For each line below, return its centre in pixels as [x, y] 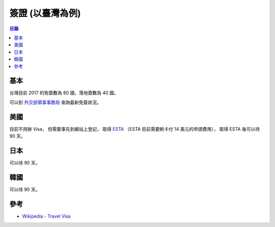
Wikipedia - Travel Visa [46, 216]
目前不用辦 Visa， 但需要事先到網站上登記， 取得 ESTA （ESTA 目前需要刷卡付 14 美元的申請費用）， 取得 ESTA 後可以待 [134, 129]
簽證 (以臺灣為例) [45, 13]
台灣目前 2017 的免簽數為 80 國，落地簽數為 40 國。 [64, 93]
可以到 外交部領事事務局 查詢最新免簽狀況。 [55, 102]
